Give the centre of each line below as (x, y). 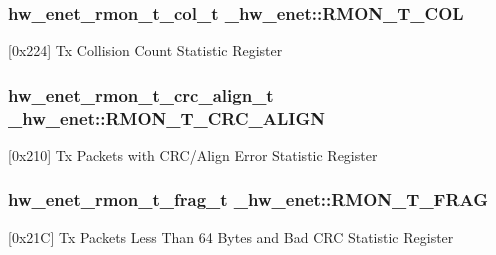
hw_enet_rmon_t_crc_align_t (141, 94)
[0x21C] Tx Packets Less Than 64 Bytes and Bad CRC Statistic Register (231, 236)
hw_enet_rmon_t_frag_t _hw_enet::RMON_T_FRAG (248, 199)
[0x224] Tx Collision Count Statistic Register (145, 50)
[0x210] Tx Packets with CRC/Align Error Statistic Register (193, 154)
